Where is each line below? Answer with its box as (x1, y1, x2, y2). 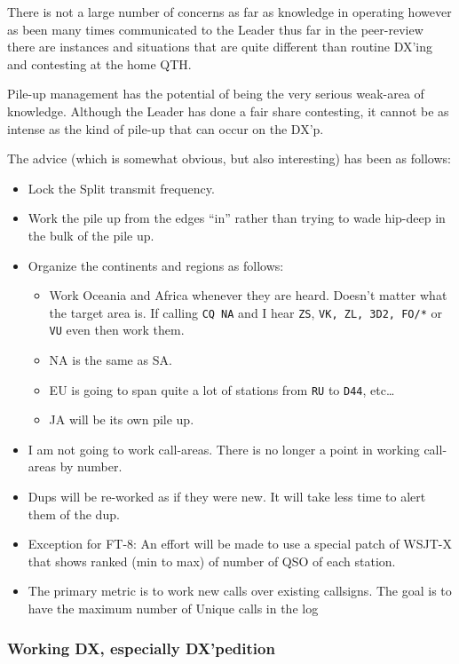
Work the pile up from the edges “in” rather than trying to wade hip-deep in (28, 209, 446, 227)
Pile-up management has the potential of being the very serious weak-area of (7, 84, 424, 103)
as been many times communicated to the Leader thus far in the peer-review (7, 20, 423, 38)
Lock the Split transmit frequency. (28, 178, 215, 197)
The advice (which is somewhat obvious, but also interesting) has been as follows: (7, 149, 451, 168)
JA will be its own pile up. (49, 410, 194, 429)
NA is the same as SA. (49, 351, 172, 369)
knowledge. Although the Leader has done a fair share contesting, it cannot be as (7, 101, 449, 120)
